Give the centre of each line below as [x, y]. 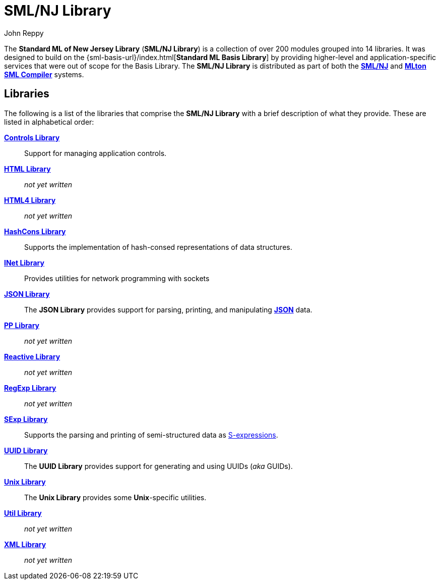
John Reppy [24, 33]
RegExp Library [30, 388]
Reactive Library [32, 356]
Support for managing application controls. [96, 153]
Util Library [23, 513]
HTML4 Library [30, 200]
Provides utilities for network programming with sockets [117, 278]
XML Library [25, 544]
